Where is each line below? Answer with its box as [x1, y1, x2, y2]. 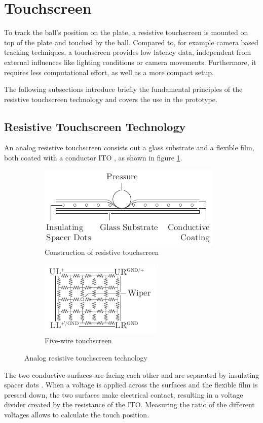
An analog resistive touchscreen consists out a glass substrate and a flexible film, [4, 142, 254, 153]
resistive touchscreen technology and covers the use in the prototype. [4, 93, 217, 104]
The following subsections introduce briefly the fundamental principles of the [4, 84, 243, 94]
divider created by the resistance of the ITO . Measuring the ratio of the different [4, 399, 255, 410]
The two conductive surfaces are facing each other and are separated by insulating [4, 369, 259, 380]
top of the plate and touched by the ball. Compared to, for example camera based [4, 37, 258, 47]
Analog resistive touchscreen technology [24, 352, 147, 363]
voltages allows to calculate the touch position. [4, 409, 149, 420]
